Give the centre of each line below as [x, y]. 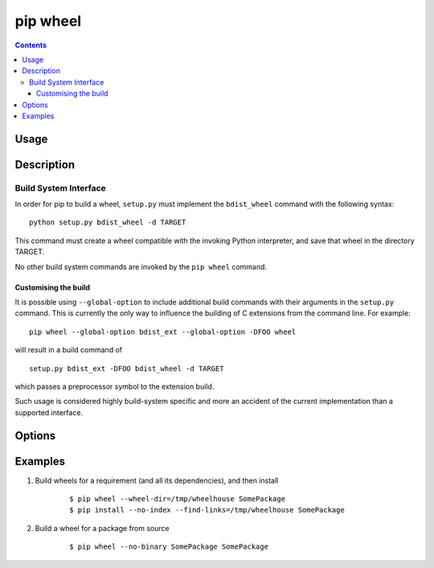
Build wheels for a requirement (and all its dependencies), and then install [157, 480]
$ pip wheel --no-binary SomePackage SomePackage [169, 547]
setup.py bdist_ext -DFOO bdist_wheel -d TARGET [127, 368]
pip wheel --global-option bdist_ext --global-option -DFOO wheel [163, 331]
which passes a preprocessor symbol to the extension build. [115, 386]
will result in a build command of [69, 350]
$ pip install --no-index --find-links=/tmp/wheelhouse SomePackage [207, 510]
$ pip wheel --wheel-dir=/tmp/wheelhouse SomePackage [177, 499]
